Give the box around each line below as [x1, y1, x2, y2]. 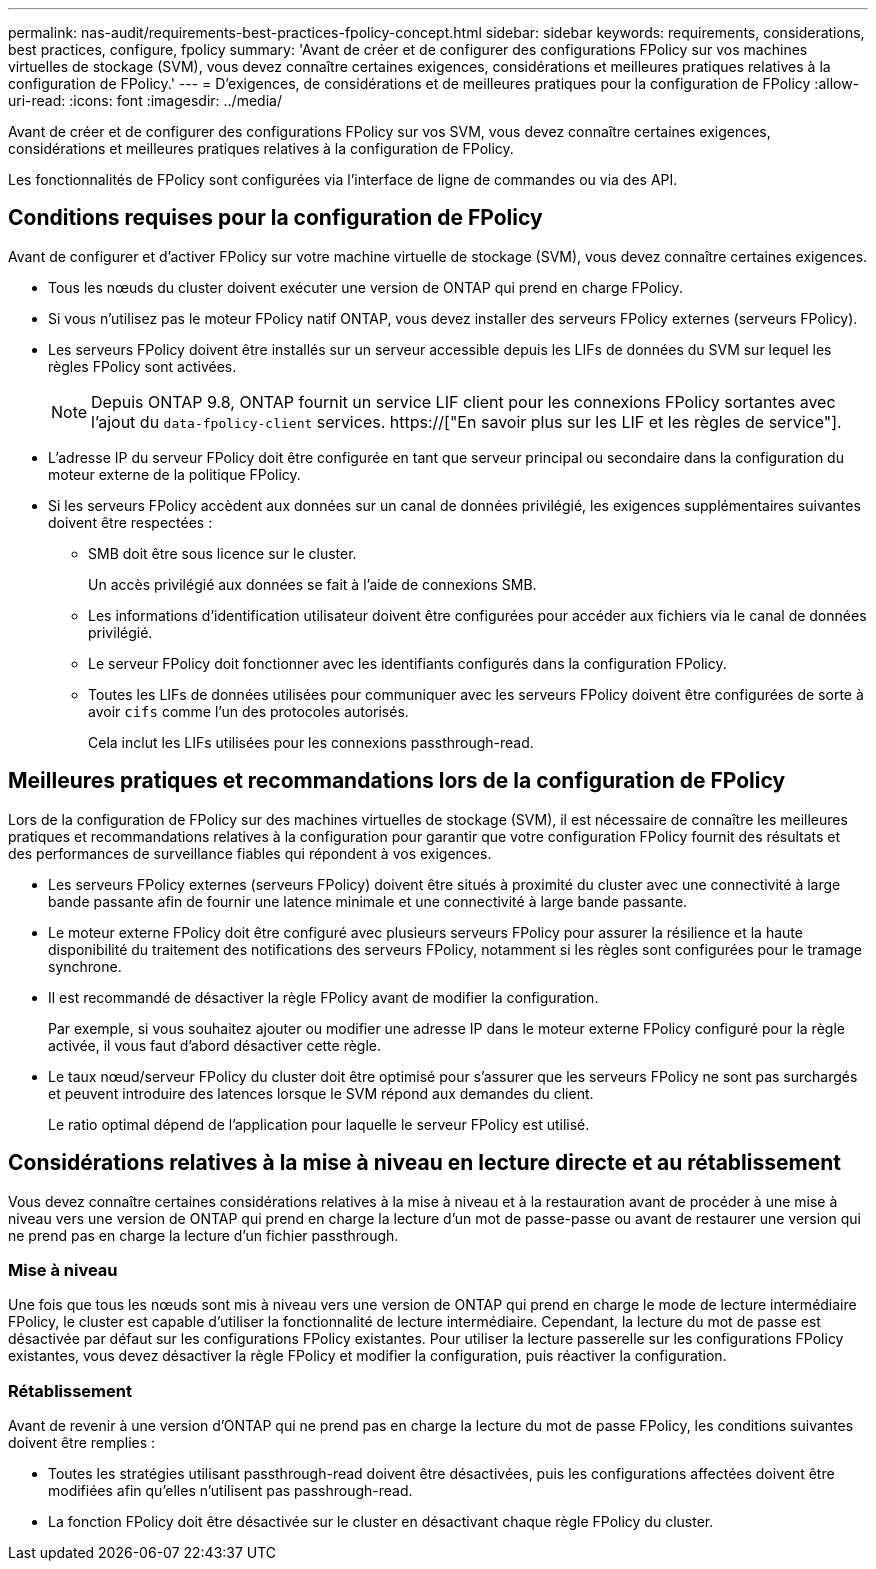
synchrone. [48, 957, 122, 975]
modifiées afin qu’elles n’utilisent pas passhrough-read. [48, 1482, 413, 1500]
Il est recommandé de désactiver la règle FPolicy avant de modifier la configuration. [48, 988, 599, 1006]
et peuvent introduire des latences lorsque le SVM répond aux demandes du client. [48, 1084, 594, 1102]
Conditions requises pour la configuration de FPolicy [8, 205, 543, 231]
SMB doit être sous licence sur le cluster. [88, 544, 357, 562]
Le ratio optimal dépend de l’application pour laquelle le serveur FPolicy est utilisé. [48, 1115, 590, 1133]
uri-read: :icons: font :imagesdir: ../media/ [8, 92, 282, 109]
